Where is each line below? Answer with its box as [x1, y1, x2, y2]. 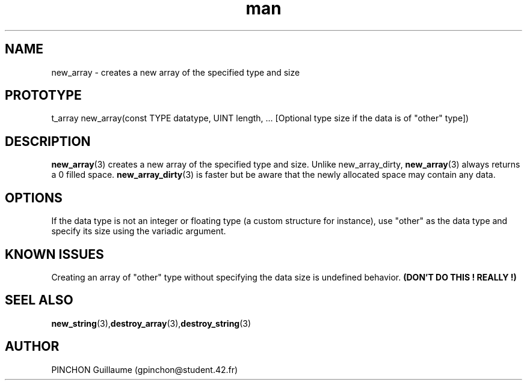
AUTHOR [5, 339, 60, 354]
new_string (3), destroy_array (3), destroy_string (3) [51, 318, 251, 329]
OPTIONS [5, 190, 63, 205]
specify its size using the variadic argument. [51, 226, 226, 237]
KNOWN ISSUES [5, 246, 104, 262]
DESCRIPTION [5, 133, 91, 149]
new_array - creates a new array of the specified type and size [51, 67, 300, 77]
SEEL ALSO [5, 293, 73, 308]
